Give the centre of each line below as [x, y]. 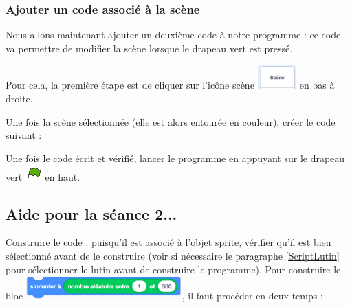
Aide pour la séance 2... [91, 213]
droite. [19, 99]
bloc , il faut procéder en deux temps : [164, 296]
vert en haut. [43, 176]
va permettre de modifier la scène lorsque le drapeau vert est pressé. [149, 48]
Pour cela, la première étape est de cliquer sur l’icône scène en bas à [170, 85]
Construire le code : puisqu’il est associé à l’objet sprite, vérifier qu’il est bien [168, 242]
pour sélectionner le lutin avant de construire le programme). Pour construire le [173, 269]
